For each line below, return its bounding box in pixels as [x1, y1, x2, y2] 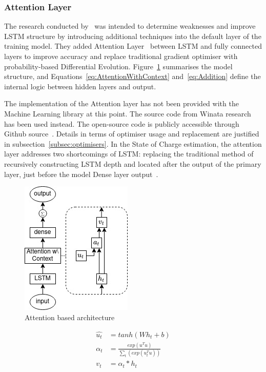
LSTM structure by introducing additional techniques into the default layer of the [4, 30, 261, 41]
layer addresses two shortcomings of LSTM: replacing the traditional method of [4, 148, 254, 159]
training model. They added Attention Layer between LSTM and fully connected [4, 41, 262, 51]
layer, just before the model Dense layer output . [4, 168, 158, 179]
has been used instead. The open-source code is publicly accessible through [4, 118, 239, 129]
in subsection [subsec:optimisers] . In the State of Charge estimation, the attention [4, 138, 262, 149]
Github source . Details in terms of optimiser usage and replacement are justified [4, 128, 259, 139]
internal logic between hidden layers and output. [4, 81, 156, 91]
